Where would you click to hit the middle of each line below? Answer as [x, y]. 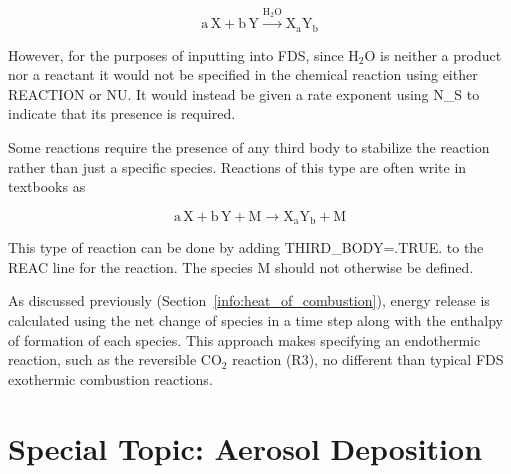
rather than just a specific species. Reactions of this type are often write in [237, 166]
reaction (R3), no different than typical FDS [368, 359]
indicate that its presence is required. [122, 113]
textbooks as [47, 186]
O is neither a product [433, 54]
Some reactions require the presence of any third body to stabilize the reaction [249, 147]
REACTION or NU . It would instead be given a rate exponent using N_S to [244, 93]
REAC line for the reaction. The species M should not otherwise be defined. [241, 266]
